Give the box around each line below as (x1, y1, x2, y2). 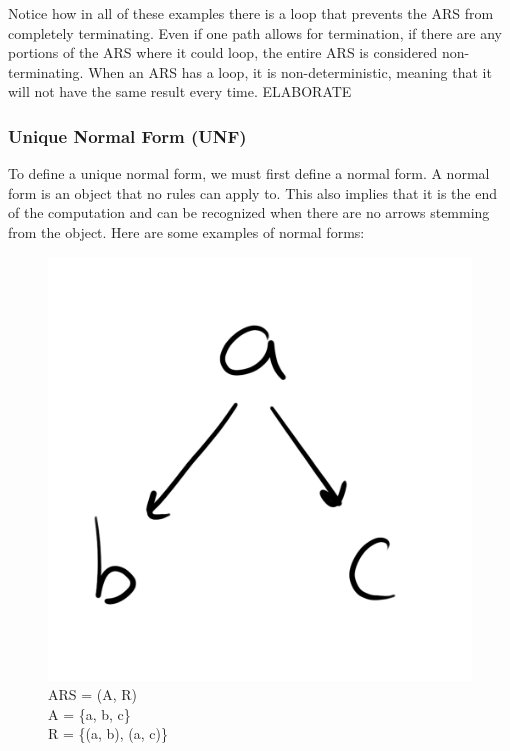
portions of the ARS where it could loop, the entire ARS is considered (8, 42, 438, 63)
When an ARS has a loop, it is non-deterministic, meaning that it (88, 61, 492, 82)
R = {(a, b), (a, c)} (48, 723, 168, 744)
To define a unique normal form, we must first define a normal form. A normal (8, 163, 490, 184)
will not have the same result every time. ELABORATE (8, 81, 352, 102)
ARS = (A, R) (48, 684, 138, 705)
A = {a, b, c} (48, 703, 131, 724)
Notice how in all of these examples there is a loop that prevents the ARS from (8, 3, 494, 23)
